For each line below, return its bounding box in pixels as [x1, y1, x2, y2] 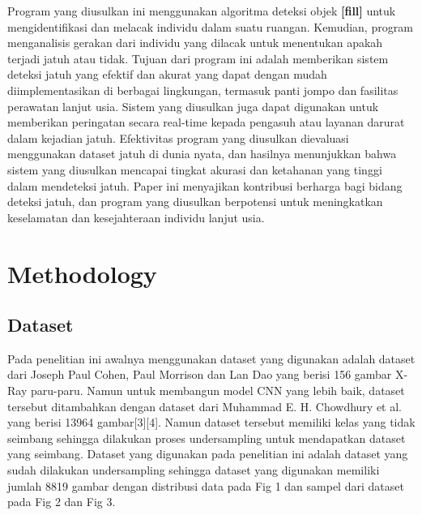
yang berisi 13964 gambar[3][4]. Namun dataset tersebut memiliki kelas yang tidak [7, 414, 416, 431]
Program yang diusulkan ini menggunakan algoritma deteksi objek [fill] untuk [7, 2, 396, 19]
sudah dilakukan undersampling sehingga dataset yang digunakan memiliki [7, 461, 380, 479]
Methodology [7, 256, 157, 290]
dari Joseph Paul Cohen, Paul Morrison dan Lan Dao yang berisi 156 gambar [7, 366, 392, 383]
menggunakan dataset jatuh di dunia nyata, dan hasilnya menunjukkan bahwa [7, 145, 397, 162]
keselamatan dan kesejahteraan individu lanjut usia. [7, 208, 265, 225]
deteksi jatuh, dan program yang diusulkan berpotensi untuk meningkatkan [7, 193, 383, 210]
